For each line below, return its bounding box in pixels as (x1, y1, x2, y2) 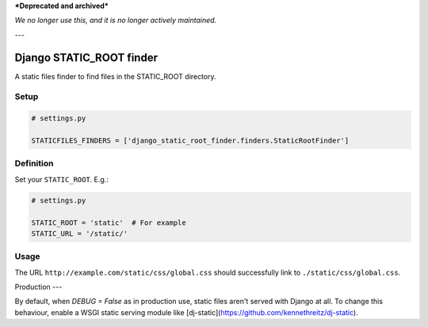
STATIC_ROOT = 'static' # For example (31, 218, 186, 227)
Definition (14, 158, 54, 169)
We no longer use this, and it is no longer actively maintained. (14, 16, 217, 25)
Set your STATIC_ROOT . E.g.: (14, 174, 109, 184)
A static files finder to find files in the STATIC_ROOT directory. (14, 71, 217, 81)
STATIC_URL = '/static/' (31, 229, 128, 238)
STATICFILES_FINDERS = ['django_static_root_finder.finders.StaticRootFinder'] (31, 136, 350, 146)
